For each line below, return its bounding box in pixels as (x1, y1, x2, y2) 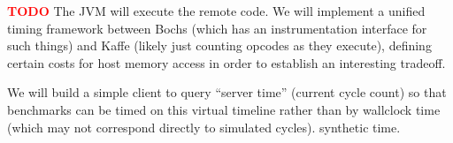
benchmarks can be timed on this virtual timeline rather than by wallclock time (7, 100, 441, 118)
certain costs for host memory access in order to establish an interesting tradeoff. (7, 53, 446, 71)
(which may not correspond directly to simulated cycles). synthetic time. (7, 117, 401, 136)
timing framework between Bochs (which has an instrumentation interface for (7, 19, 427, 37)
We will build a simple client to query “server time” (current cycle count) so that (7, 83, 447, 102)
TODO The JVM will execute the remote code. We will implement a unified (7, 2, 426, 19)
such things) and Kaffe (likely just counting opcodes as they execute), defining (7, 36, 432, 55)
